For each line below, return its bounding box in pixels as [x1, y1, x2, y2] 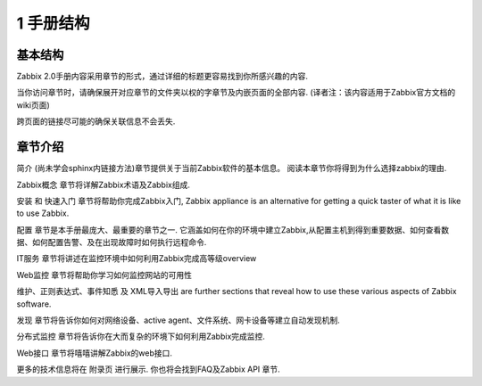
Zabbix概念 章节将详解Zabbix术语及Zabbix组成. [16, 179, 191, 190]
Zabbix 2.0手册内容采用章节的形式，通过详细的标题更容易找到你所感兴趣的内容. [16, 71, 308, 82]
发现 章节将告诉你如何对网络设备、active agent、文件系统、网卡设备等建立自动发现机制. [16, 315, 340, 325]
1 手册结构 [16, 13, 90, 33]
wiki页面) [16, 99, 51, 111]
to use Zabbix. [16, 208, 70, 218]
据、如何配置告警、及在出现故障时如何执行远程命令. [16, 237, 207, 248]
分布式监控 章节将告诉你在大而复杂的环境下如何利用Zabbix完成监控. [16, 331, 265, 342]
